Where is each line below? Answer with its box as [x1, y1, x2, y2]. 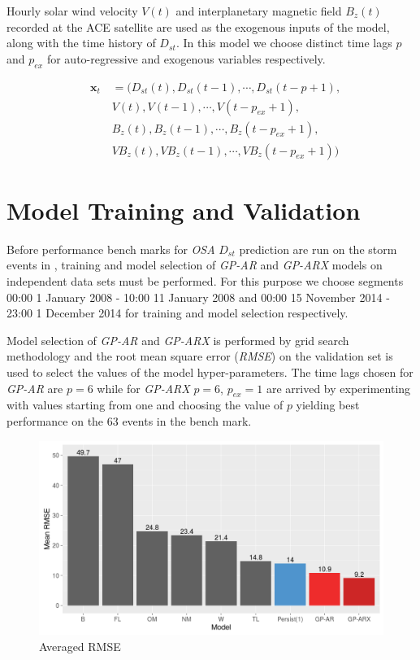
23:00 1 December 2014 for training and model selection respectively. [6, 304, 349, 321]
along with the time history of [6, 34, 156, 51]
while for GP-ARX [97, 379, 190, 396]
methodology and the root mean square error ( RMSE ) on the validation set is [6, 347, 393, 365]
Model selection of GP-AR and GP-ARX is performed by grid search [6, 331, 349, 348]
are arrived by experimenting [266, 379, 411, 396]
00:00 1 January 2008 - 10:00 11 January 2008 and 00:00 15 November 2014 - [6, 288, 390, 305]
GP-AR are [6, 379, 63, 396]
